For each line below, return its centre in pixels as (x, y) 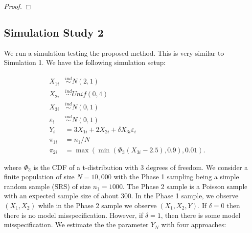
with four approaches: (194, 224)
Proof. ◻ (18, 6)
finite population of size (39, 177)
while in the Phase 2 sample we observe (97, 205)
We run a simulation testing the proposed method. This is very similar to (114, 53)
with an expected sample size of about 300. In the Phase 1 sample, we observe (121, 196)
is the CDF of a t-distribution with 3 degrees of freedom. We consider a (141, 167)
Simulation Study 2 (54, 32)
